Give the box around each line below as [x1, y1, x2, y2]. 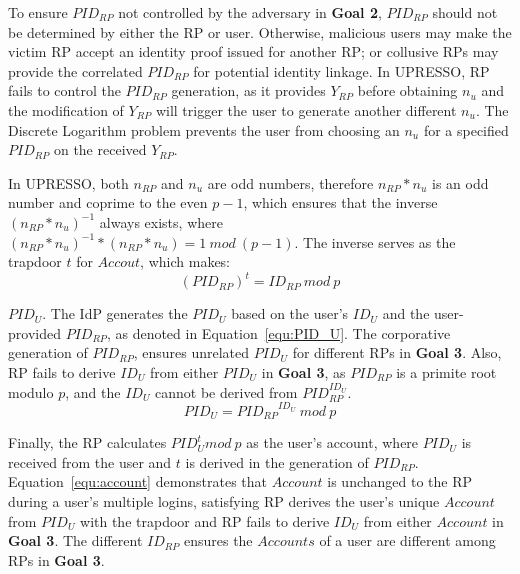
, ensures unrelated [133, 342, 250, 363]
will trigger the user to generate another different [155, 99, 457, 120]
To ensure [8, 2, 68, 22]
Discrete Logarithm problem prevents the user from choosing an [8, 119, 400, 140]
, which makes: [140, 251, 231, 272]
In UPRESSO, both [8, 172, 129, 193]
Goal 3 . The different [8, 530, 143, 551]
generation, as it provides [171, 80, 326, 101]
